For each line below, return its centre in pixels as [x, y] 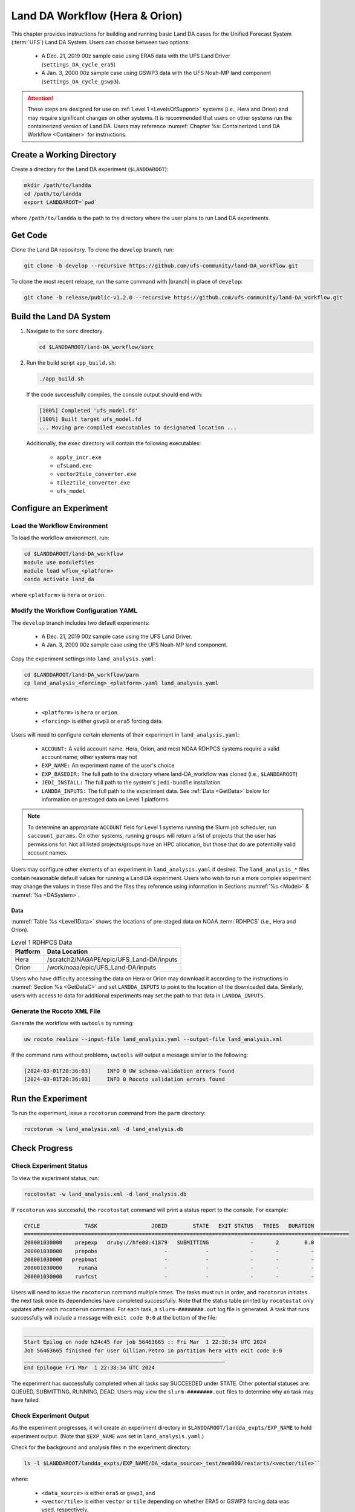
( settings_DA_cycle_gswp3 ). [81, 81]
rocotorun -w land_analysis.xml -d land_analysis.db [104, 1129]
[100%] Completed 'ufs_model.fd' [89, 411]
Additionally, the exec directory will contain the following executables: [114, 443]
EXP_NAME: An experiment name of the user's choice [108, 766]
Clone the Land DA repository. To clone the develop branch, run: [93, 250]
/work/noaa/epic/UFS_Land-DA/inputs [102, 968]
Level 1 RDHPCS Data [42, 942]
